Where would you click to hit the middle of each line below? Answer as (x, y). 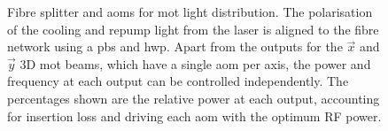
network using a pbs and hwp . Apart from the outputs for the (175, 46)
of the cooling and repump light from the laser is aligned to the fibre (193, 29)
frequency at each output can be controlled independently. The (178, 81)
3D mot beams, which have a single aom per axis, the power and (195, 63)
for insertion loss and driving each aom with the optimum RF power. (194, 116)
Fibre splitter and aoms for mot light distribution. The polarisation (190, 12)
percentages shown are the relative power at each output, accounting (194, 98)
